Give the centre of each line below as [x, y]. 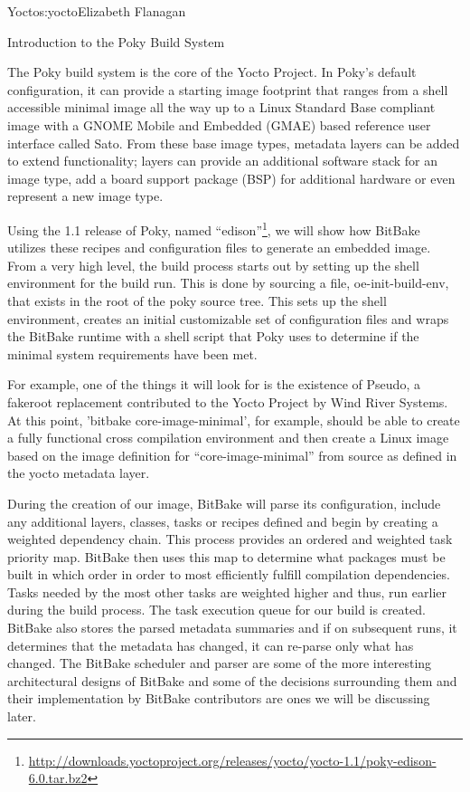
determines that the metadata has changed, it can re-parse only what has [211, 645]
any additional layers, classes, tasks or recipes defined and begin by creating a [223, 521]
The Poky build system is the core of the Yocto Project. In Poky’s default [212, 72]
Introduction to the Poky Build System [116, 41]
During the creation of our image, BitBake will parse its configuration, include [224, 503]
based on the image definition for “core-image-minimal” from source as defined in [232, 455]
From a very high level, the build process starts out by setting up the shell [213, 265]
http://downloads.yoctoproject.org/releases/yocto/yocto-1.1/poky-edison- [232, 760]
